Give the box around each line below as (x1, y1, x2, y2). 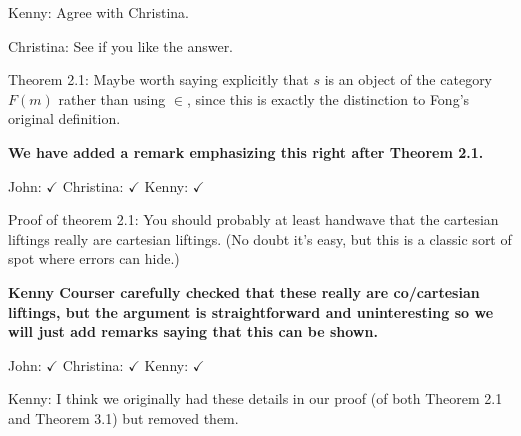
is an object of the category (324, 69, 493, 90)
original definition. (8, 108, 121, 129)
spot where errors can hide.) (8, 248, 180, 269)
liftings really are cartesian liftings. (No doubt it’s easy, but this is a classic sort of (8, 228, 512, 249)
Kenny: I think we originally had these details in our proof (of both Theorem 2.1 (8, 388, 503, 409)
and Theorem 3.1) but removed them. (8, 407, 239, 428)
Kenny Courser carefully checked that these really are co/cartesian (8, 281, 480, 302)
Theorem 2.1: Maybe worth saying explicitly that (8, 69, 309, 90)
